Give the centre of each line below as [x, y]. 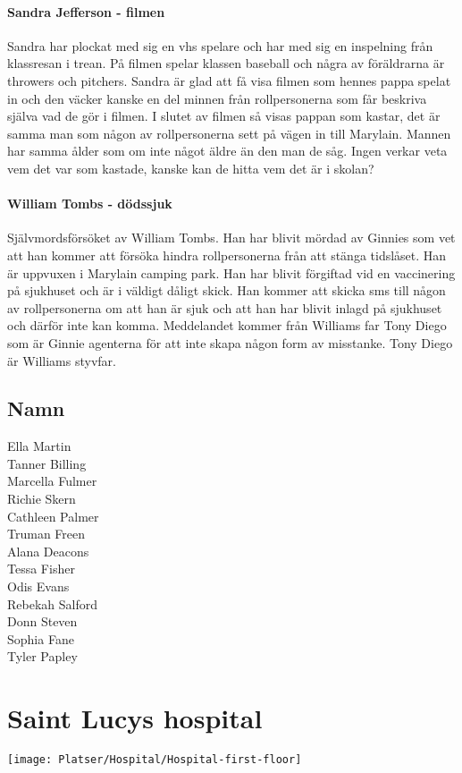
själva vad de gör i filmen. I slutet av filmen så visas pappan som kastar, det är [224, 116]
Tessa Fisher [41, 569]
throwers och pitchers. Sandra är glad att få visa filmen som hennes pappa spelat [229, 80]
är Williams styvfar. [62, 360]
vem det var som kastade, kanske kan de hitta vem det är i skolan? [191, 168]
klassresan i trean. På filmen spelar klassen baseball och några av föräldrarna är [226, 63]
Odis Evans [38, 586]
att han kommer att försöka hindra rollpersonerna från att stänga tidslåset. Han [227, 255]
